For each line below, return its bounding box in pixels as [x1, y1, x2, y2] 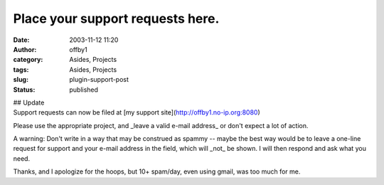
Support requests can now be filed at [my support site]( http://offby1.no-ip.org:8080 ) [13, 108, 261, 117]
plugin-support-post [69, 75, 129, 84]
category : [13, 55, 43, 64]
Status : [13, 85, 36, 94]
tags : [13, 65, 29, 74]
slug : [13, 75, 28, 84]
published [69, 85, 99, 94]
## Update [13, 98, 45, 107]
